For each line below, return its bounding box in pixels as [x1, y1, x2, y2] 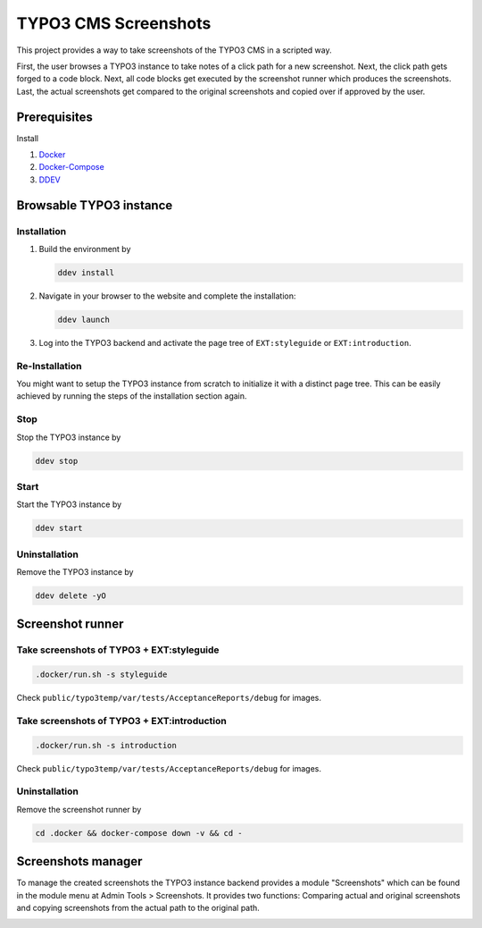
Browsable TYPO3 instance [16, 198, 173, 213]
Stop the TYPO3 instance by [16, 432, 121, 443]
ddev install [57, 267, 115, 277]
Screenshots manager [16, 854, 143, 869]
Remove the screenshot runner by [16, 804, 142, 814]
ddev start [35, 523, 83, 534]
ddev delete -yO [35, 590, 107, 601]
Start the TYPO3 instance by [16, 499, 122, 510]
